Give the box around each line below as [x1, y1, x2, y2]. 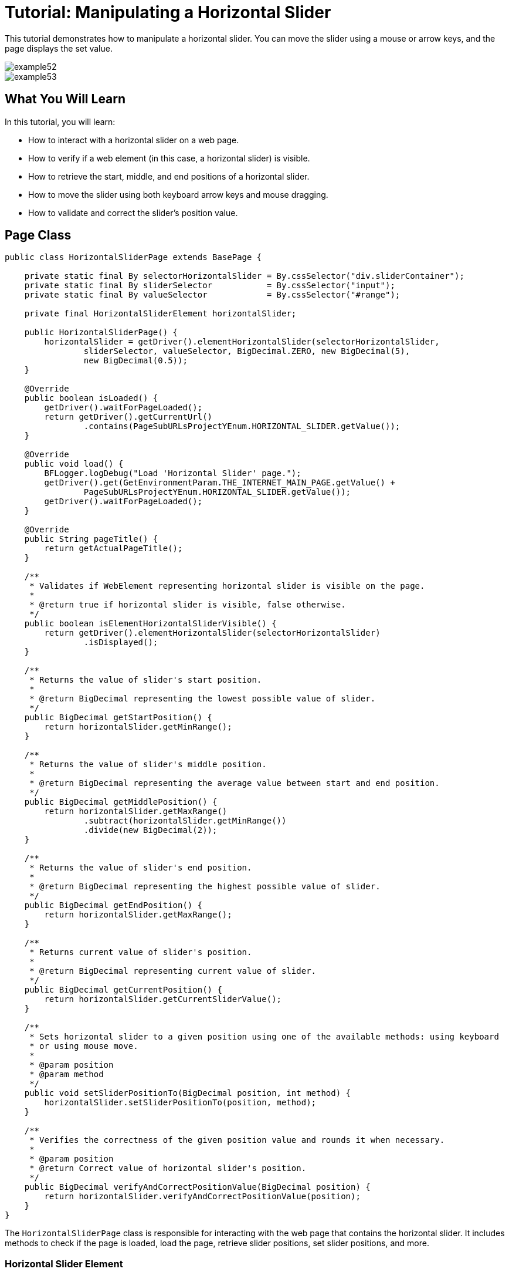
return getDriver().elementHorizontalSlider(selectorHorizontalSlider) [44, 628, 381, 638]
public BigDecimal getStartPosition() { [24, 713, 213, 723]
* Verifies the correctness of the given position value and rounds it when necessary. [29, 1135, 445, 1145]
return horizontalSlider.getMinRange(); [44, 722, 232, 732]
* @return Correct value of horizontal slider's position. [29, 1163, 307, 1173]
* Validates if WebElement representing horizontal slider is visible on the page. [29, 581, 425, 591]
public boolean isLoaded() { [24, 393, 158, 403]
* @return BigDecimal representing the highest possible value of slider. [29, 882, 381, 892]
